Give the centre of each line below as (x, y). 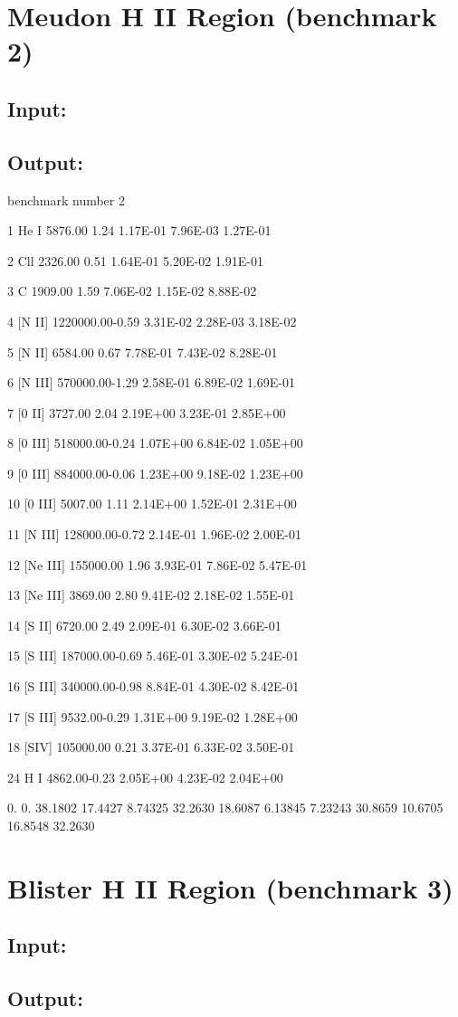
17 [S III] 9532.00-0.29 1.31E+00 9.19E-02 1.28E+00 (153, 716)
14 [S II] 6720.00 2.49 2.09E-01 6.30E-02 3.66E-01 (144, 625)
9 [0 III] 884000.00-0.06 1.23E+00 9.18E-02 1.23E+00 (155, 473)
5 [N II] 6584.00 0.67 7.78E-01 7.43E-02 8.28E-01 (143, 352)
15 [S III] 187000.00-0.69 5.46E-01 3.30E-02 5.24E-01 (153, 656)
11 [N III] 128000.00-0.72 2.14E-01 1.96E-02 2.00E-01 (154, 534)
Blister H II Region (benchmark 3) (230, 887)
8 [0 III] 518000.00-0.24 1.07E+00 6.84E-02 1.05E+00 (155, 443)
